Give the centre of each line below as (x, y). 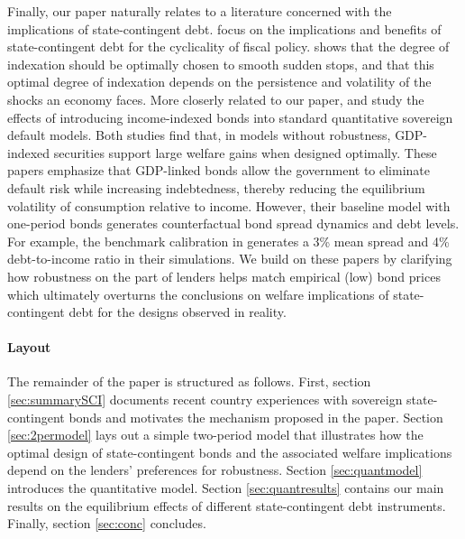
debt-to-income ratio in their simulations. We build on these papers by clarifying (230, 259)
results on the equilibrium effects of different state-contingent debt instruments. (227, 505)
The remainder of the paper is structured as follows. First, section (189, 381)
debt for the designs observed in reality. (178, 312)
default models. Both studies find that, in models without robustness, (199, 135)
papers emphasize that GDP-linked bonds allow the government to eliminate (219, 170)
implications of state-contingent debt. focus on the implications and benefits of (224, 28)
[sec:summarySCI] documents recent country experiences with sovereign (205, 400)
